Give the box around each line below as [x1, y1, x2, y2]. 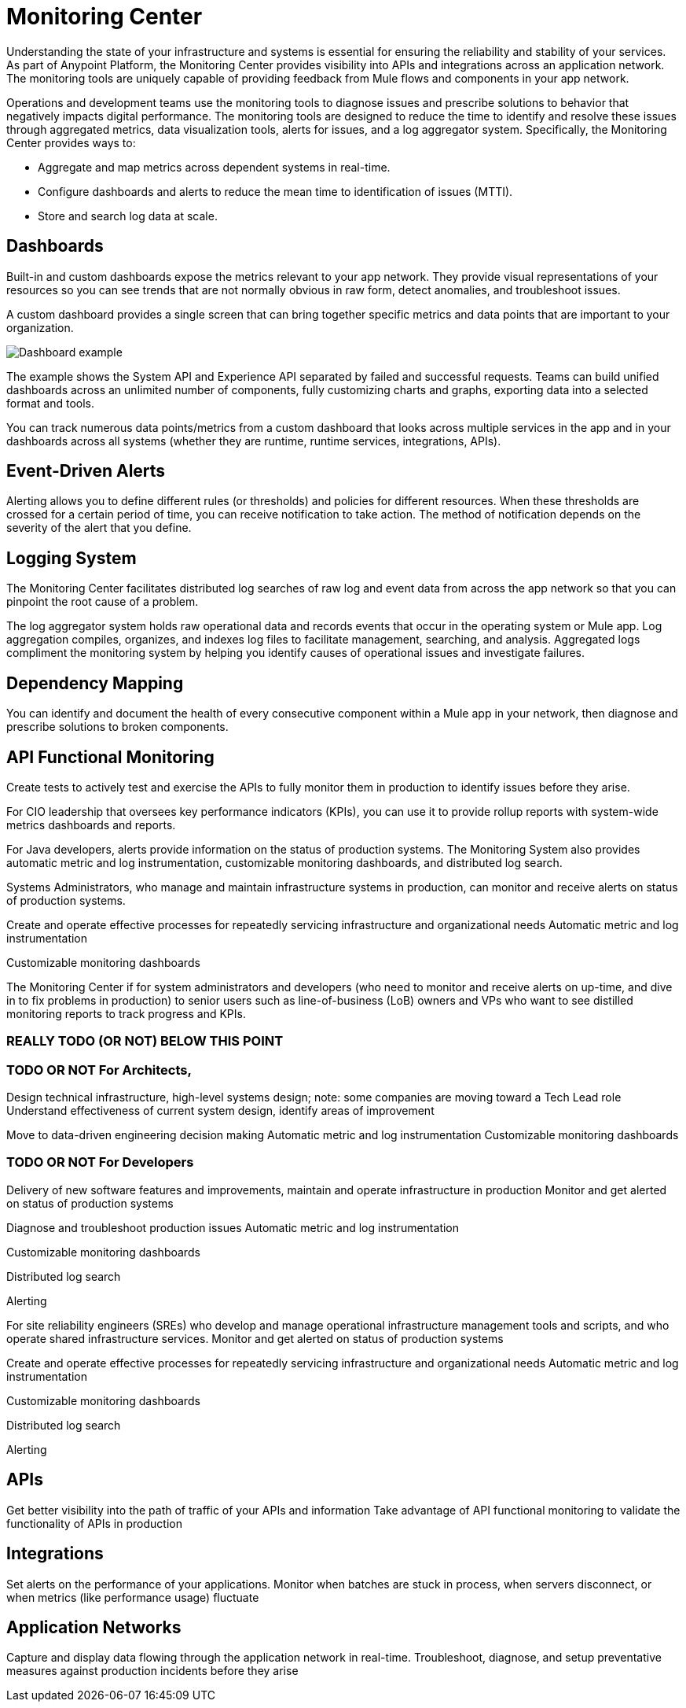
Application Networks [6, 1617, 182, 1637]
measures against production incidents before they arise [6, 1664, 299, 1678]
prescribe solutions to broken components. [6, 720, 229, 734]
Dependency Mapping [6, 673, 184, 693]
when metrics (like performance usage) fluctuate [6, 1590, 259, 1604]
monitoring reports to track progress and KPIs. [6, 1006, 246, 1020]
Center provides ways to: [6, 135, 136, 149]
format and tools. [6, 396, 94, 410]
